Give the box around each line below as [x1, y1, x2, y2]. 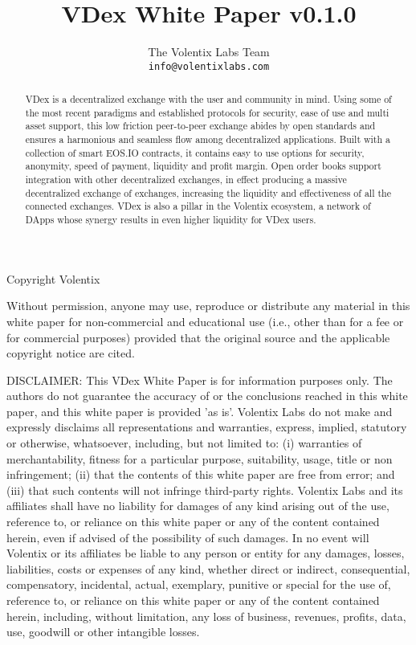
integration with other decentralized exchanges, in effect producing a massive [25, 173, 347, 186]
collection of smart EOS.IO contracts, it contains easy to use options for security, [25, 145, 365, 159]
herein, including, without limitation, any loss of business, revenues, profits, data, [6, 607, 406, 624]
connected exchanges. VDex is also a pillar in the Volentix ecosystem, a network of [25, 199, 371, 213]
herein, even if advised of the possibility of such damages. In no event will [6, 529, 369, 545]
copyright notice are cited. [6, 345, 135, 361]
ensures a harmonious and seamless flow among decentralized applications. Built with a [25, 133, 390, 146]
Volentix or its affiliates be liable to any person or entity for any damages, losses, [6, 545, 405, 561]
